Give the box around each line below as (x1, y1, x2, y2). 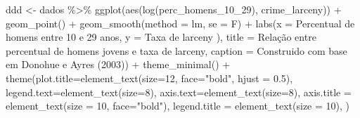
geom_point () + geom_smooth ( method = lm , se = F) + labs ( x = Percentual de (6, 15, 355, 30)
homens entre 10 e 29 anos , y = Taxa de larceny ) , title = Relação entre (6, 29, 316, 44)
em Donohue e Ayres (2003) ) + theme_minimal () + (6, 57, 231, 72)
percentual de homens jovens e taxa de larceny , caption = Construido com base (6, 43, 347, 58)
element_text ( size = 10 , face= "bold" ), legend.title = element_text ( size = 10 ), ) (6, 98, 350, 113)
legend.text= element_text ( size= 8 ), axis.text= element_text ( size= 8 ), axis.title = (6, 84, 352, 99)
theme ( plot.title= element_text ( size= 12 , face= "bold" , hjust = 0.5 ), (6, 70, 293, 85)
